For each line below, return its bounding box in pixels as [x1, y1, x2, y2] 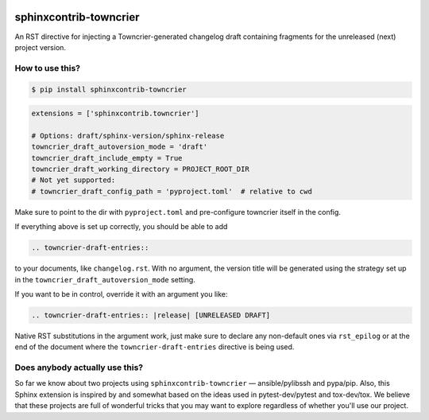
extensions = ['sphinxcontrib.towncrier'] [31, 109, 199, 119]
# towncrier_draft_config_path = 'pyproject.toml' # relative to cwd [31, 187, 313, 196]
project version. [14, 42, 67, 52]
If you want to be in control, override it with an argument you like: [14, 289, 228, 298]
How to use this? [14, 62, 81, 73]
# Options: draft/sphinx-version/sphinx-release [31, 131, 225, 140]
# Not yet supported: [31, 176, 116, 185]
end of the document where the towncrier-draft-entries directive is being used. [14, 342, 295, 352]
